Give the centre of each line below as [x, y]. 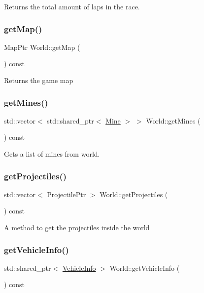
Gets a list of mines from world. [52, 154]
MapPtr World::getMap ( [42, 47]
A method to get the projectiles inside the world [77, 227]
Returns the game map [39, 80]
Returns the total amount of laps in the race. [72, 6]
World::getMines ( [173, 120]
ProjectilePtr [67, 194]
